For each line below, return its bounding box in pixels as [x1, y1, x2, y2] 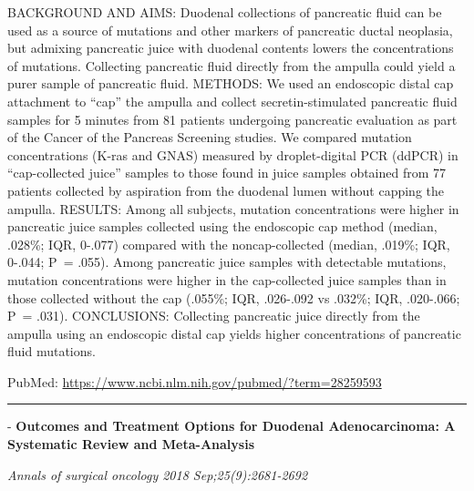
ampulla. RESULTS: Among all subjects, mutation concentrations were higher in [7, 199, 459, 218]
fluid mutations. [7, 342, 96, 361]
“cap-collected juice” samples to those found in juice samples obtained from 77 [7, 163, 447, 182]
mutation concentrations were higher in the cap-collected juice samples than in [7, 270, 447, 289]
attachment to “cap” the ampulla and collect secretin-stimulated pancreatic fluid [7, 91, 458, 110]
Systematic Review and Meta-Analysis [7, 435, 254, 454]
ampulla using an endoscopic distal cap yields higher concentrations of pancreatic [7, 323, 461, 343]
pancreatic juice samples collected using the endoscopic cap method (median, [7, 217, 438, 236]
